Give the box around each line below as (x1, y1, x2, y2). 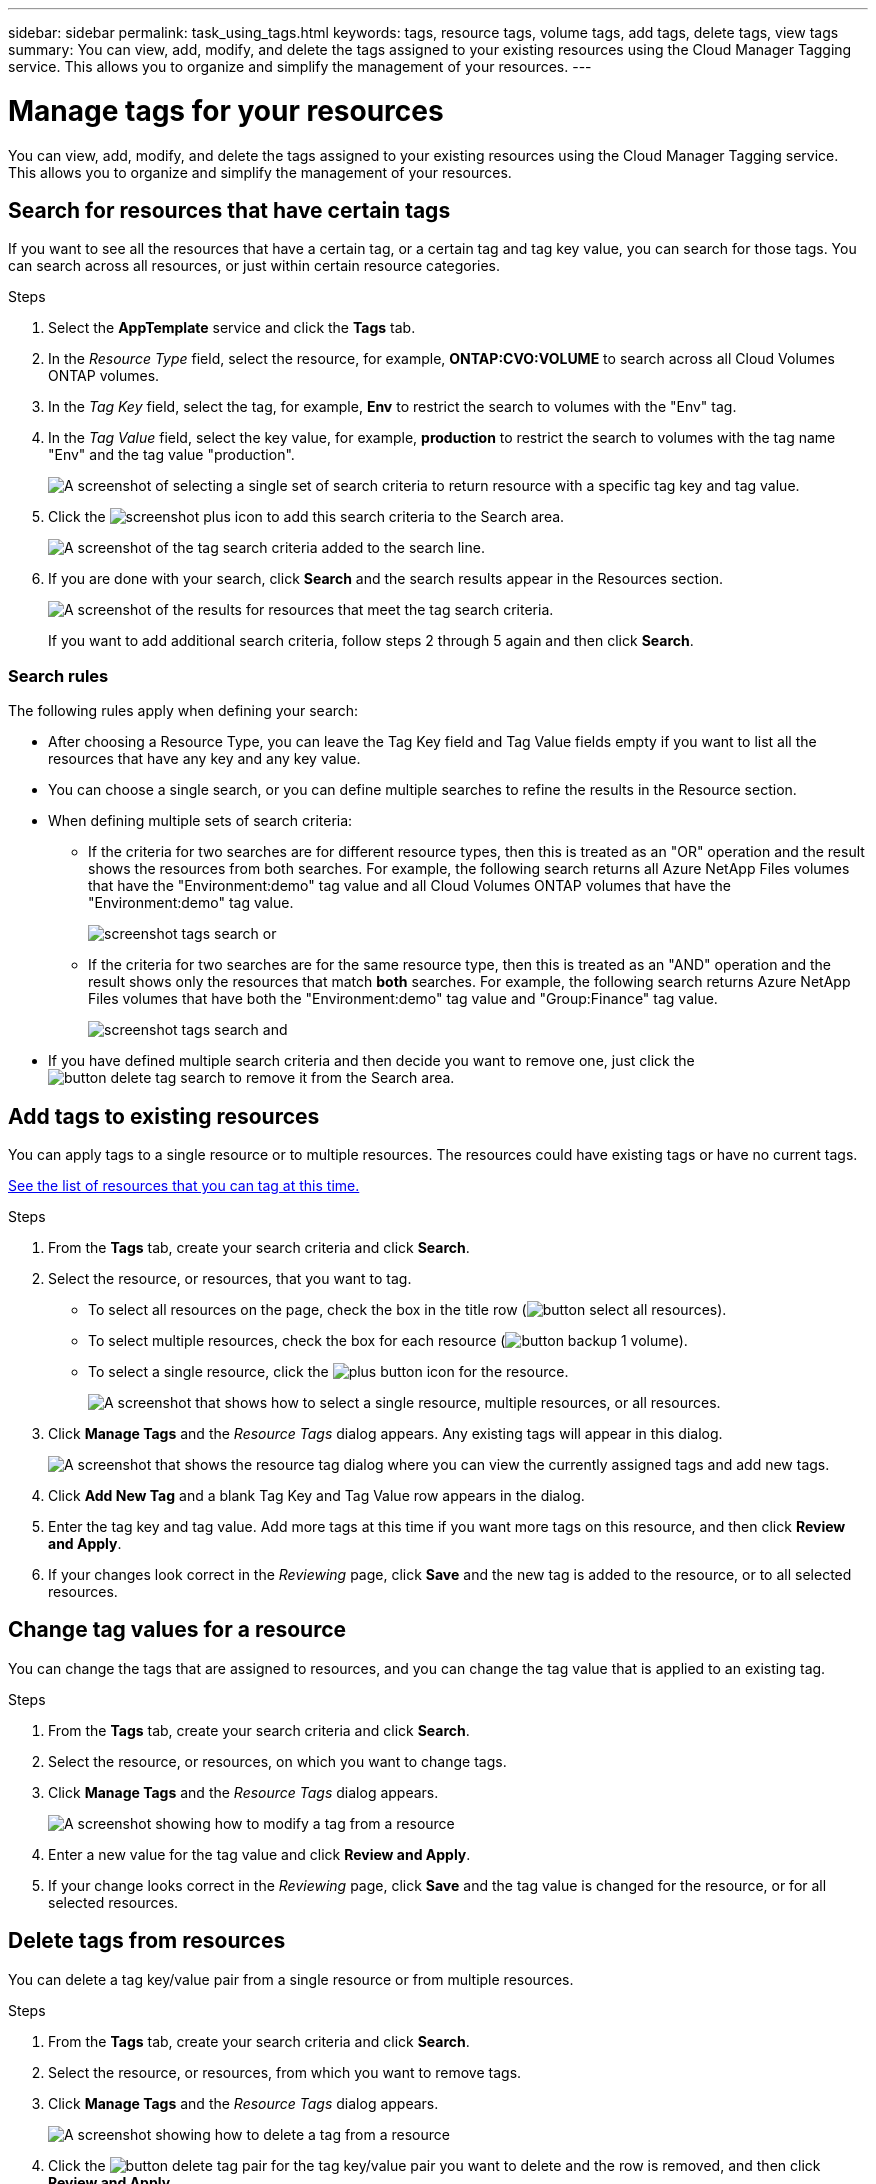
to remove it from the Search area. (229, 1069, 455, 1087)
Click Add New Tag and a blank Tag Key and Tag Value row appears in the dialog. (48, 1486, 585, 1504)
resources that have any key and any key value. (48, 750, 361, 768)
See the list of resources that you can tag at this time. (8, 1176, 360, 1194)
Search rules (8, 665, 109, 686)
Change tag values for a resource (8, 1617, 347, 1643)
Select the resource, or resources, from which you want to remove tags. (48, 2063, 522, 2081)
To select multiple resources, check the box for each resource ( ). (88, 1331, 688, 1349)
